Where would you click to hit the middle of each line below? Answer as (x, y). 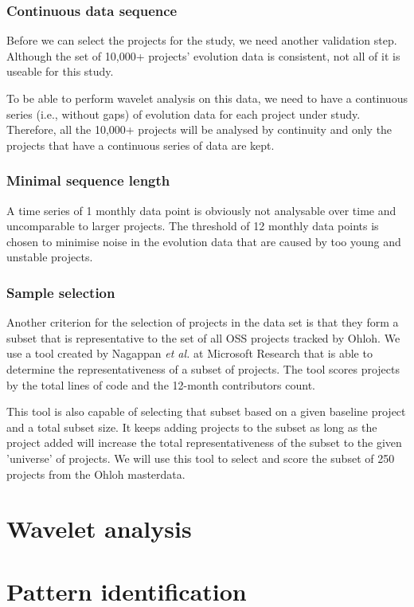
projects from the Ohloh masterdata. (96, 474)
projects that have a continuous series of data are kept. (141, 145)
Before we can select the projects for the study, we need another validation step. (202, 40)
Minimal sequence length (88, 180)
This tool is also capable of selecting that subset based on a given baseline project (206, 411)
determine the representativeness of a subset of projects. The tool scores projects (203, 368)
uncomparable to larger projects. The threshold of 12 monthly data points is (193, 226)
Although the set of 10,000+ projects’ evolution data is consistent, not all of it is (203, 55)
